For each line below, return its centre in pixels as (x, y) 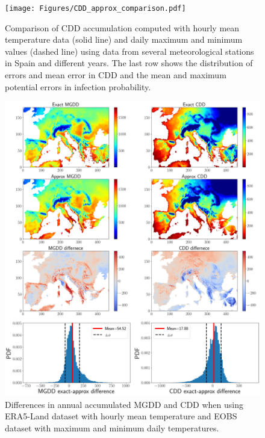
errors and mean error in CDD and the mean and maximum (116, 75)
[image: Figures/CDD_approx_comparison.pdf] (95, 8)
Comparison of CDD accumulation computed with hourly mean (122, 27)
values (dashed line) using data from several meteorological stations (129, 51)
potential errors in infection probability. (78, 86)
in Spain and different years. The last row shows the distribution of (129, 63)
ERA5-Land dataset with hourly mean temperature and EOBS (121, 416)
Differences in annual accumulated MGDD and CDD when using (124, 404)
